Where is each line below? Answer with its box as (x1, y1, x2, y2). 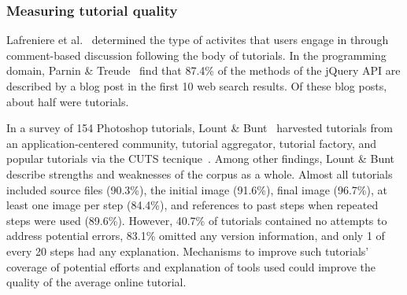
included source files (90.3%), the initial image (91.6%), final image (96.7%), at (6, 181, 387, 197)
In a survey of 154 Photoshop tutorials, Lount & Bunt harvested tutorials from (6, 120, 393, 136)
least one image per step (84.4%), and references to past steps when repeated (6, 197, 379, 213)
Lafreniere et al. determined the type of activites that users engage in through (6, 31, 389, 48)
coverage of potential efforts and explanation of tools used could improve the (6, 258, 376, 275)
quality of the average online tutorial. (6, 274, 187, 290)
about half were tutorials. (6, 93, 129, 109)
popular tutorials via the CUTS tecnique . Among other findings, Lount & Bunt (6, 150, 395, 167)
